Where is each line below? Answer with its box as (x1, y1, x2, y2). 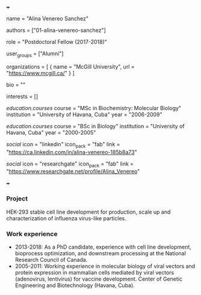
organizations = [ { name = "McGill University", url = (6, 63, 135, 70)
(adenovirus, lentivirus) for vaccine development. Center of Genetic (14, 275, 182, 282)
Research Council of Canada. (14, 256, 88, 263)
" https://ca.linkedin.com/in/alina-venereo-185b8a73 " (6, 148, 137, 155)
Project (6, 194, 28, 203)
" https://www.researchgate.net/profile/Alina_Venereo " (6, 168, 140, 175)
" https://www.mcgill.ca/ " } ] (6, 69, 75, 76)
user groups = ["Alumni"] (6, 50, 64, 58)
